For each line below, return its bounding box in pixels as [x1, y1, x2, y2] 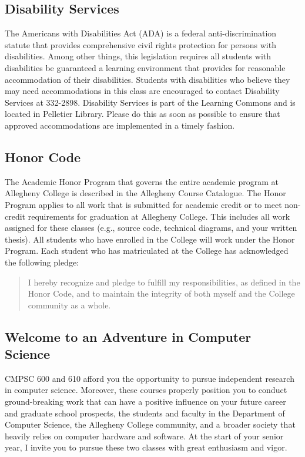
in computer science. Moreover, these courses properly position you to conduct [5, 384, 287, 396]
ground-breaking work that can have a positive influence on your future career [5, 395, 286, 408]
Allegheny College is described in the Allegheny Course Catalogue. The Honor [5, 187, 286, 199]
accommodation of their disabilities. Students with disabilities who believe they [5, 73, 290, 85]
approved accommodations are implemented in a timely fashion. [5, 119, 235, 131]
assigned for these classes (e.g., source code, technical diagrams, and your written [5, 221, 297, 234]
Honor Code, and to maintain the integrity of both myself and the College [28, 287, 295, 300]
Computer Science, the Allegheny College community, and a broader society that [5, 418, 296, 431]
